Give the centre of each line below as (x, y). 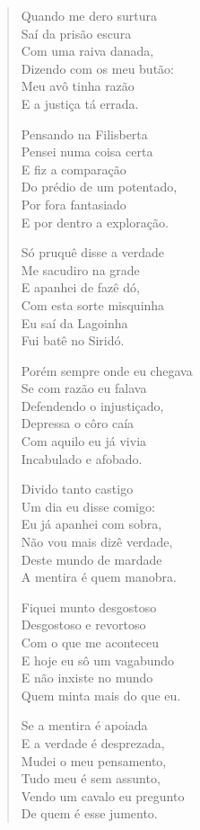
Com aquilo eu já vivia (84, 441)
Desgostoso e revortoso (83, 625)
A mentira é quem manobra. (99, 577)
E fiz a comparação (74, 169)
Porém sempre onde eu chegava (107, 370)
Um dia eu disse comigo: (88, 506)
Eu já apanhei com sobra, (91, 524)
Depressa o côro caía (78, 423)
